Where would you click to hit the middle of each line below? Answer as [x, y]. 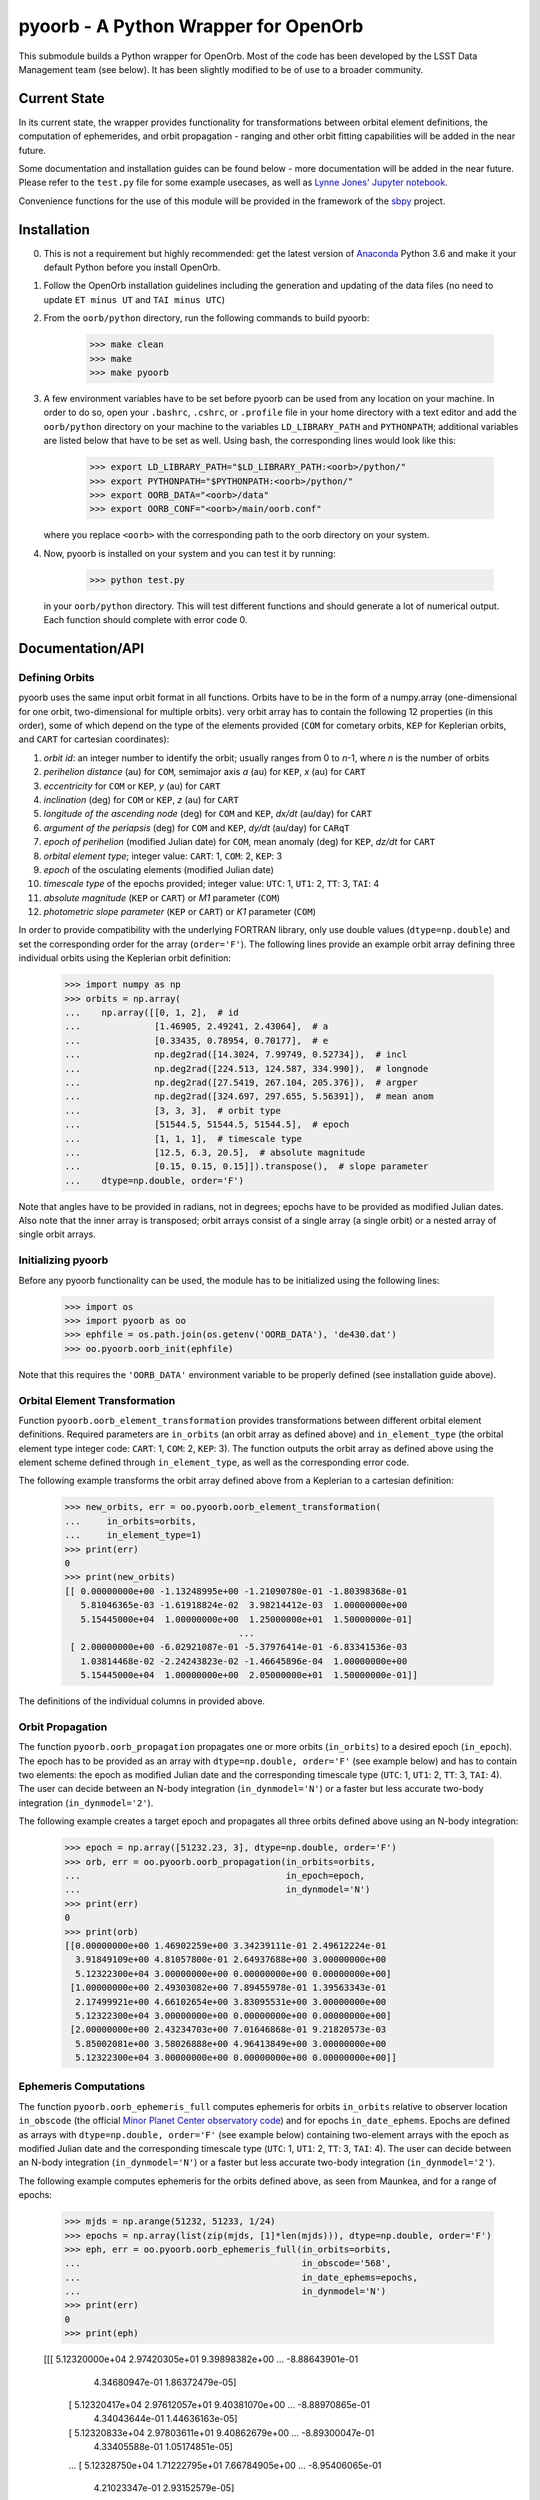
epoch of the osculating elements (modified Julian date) [159, 869]
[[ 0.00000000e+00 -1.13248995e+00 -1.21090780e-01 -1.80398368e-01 [236, 1591]
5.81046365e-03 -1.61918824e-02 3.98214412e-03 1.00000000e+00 [244, 1605]
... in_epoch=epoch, [215, 1875]
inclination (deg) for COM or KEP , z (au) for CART [141, 799]
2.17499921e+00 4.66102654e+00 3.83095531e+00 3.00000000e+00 [231, 2001]
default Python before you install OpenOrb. [132, 267]
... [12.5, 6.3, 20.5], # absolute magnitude [215, 1152]
